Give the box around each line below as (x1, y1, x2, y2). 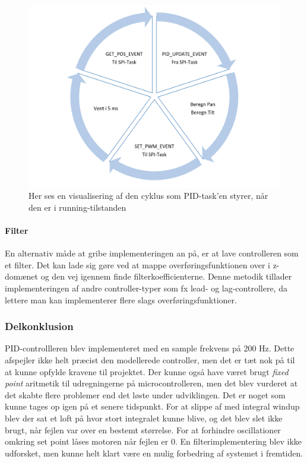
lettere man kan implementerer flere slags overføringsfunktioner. (5, 293, 237, 306)
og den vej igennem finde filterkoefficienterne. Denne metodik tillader (40, 270, 292, 283)
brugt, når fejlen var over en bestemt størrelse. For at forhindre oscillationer (5, 423, 281, 436)
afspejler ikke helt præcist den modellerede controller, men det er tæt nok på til (5, 354, 295, 366)
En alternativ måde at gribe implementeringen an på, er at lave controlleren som (5, 247, 299, 259)
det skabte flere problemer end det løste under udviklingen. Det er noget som (5, 388, 286, 401)
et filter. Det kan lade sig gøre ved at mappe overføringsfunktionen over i (5, 258, 270, 271)
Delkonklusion (5, 319, 74, 334)
